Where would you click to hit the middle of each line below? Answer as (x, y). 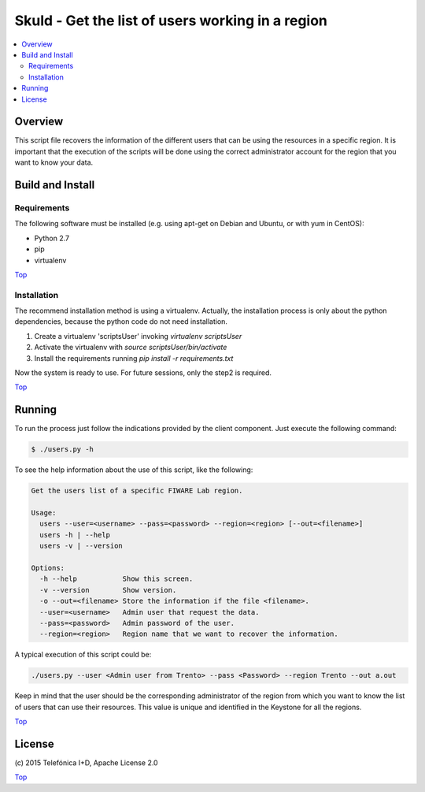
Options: (48, 568)
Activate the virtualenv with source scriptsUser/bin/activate (131, 348)
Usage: (44, 513)
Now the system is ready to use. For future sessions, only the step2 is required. (143, 373)
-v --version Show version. (108, 590)
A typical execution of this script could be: (83, 655)
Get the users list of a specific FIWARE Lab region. (137, 491)
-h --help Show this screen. (116, 579)
